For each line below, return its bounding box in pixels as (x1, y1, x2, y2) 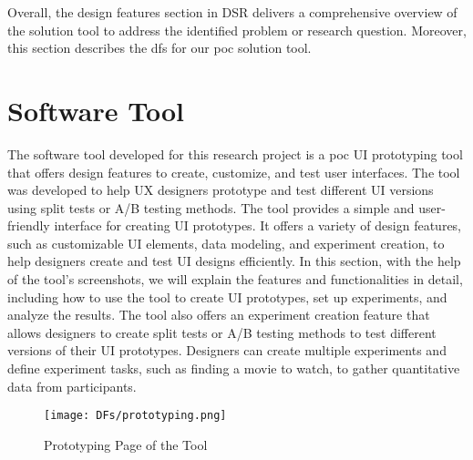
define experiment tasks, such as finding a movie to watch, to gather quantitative (7, 359, 460, 378)
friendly (7, 216, 50, 235)
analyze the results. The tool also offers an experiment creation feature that (7, 305, 430, 324)
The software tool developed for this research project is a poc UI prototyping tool (7, 144, 463, 163)
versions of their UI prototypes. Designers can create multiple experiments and (7, 341, 447, 360)
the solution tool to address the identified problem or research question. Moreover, (7, 20, 467, 39)
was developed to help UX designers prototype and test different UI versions (7, 180, 434, 199)
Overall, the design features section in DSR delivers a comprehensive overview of (7, 3, 458, 21)
